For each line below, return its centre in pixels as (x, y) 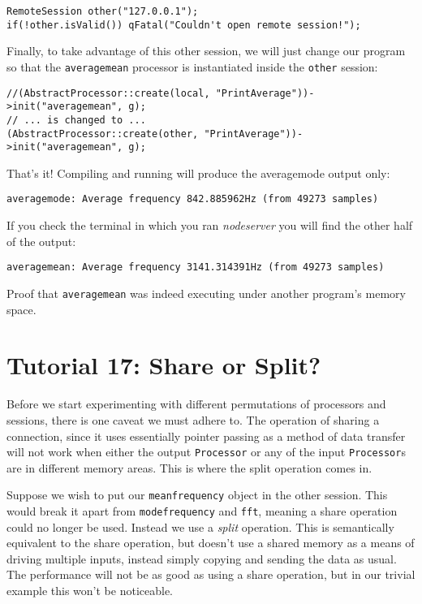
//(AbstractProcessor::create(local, (108, 93)
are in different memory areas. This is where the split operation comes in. (189, 467)
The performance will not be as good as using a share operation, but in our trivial (211, 574)
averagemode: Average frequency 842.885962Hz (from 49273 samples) (193, 199)
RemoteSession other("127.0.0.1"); (103, 11)
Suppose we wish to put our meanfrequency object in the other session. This (197, 495)
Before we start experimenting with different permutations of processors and (196, 404)
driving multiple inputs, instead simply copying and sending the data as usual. (202, 558)
